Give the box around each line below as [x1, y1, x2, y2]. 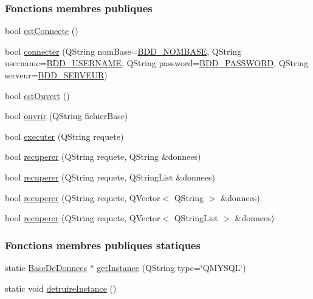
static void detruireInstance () [5, 281, 117, 294]
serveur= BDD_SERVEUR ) [5, 69, 108, 81]
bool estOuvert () [5, 89, 70, 101]
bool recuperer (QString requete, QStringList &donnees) [5, 170, 215, 183]
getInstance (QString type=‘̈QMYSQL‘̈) [97, 261, 246, 273]
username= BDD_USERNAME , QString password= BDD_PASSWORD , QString [5, 57, 309, 69]
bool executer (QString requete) [5, 129, 124, 142]
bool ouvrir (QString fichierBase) [5, 109, 128, 122]
